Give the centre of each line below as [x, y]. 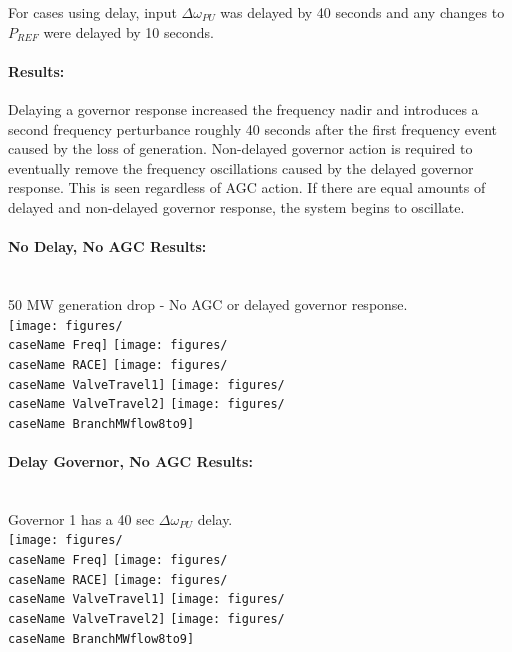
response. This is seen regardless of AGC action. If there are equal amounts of [247, 187]
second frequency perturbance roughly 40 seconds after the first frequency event [253, 128]
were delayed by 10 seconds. [128, 31]
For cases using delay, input [92, 12]
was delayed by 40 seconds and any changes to [362, 12]
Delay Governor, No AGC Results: [130, 461]
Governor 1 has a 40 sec [81, 518]
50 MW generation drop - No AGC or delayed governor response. [208, 303]
